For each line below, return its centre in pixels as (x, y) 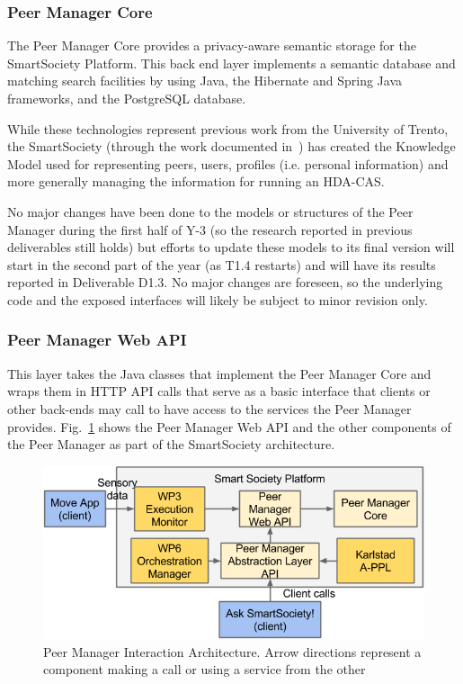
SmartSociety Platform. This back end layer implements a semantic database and (231, 63)
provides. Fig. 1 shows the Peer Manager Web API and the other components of (229, 426)
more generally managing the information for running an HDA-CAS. (196, 181)
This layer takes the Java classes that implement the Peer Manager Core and (219, 373)
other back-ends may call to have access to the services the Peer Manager (209, 408)
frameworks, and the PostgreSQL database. (127, 98)
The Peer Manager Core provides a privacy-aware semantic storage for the (212, 45)
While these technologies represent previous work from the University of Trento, (228, 128)
